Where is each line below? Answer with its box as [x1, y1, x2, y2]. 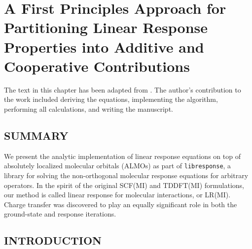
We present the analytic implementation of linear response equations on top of [4, 151, 241, 161]
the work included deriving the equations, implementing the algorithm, [4, 94, 218, 104]
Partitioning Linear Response [4, 17, 208, 37]
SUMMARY [4, 127, 69, 143]
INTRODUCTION [4, 233, 102, 248]
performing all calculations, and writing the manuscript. [4, 103, 173, 114]
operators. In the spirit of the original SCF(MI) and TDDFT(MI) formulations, [4, 180, 244, 190]
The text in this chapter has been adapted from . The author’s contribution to [4, 84, 241, 94]
